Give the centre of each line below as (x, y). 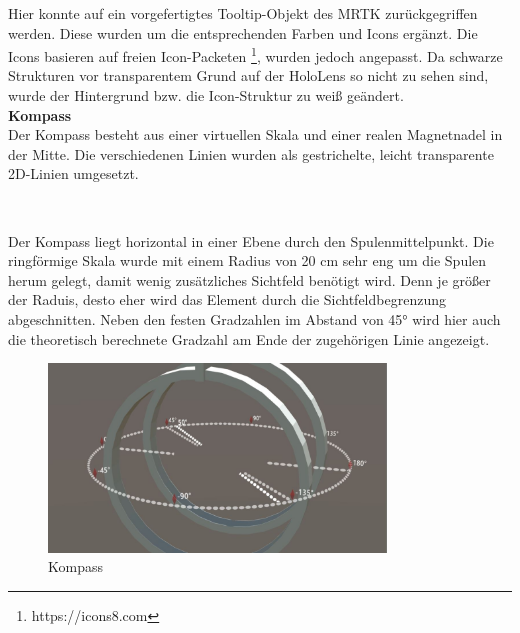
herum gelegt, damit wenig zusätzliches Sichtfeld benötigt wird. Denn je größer (249, 279)
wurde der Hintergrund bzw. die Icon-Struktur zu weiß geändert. (206, 95)
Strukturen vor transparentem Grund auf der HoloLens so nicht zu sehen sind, (248, 75)
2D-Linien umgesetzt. (73, 173)
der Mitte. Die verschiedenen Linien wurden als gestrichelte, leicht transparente (251, 153)
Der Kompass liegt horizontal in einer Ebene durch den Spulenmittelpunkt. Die (251, 240)
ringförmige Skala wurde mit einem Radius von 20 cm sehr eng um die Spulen (247, 260)
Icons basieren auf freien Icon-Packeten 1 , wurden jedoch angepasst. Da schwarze (255, 54)
